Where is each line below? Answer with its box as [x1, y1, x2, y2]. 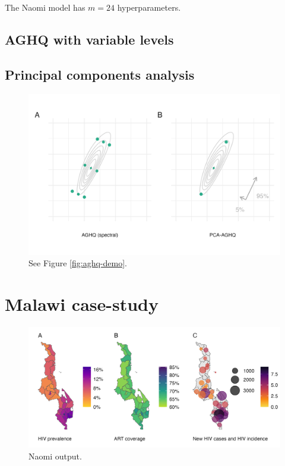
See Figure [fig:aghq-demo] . [28, 257, 127, 269]
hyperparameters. [117, 1, 181, 13]
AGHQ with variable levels [5, 30, 174, 48]
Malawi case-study [5, 292, 159, 316]
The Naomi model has [5, 1, 85, 13]
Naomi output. [28, 449, 82, 462]
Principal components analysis [5, 65, 195, 83]
